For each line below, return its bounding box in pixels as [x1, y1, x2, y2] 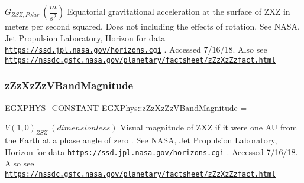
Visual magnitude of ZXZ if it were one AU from [120, 121, 297, 133]
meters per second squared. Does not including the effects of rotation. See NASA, [5, 20, 300, 32]
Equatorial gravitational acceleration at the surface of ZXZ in [67, 5, 290, 17]
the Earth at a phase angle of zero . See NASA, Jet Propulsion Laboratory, [5, 134, 277, 146]
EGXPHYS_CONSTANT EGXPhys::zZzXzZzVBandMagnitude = [5, 101, 247, 113]
